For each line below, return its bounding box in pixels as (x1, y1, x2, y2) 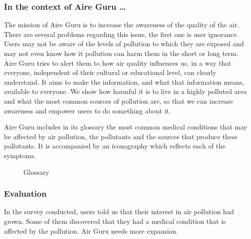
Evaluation (4, 187, 47, 200)
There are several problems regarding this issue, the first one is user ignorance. (4, 29, 239, 39)
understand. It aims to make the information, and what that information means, (4, 76, 245, 87)
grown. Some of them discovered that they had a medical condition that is (4, 216, 226, 226)
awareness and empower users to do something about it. (4, 105, 171, 115)
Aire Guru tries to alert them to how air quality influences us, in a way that (4, 57, 232, 68)
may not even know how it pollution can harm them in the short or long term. (4, 48, 238, 58)
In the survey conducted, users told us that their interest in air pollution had (4, 206, 234, 217)
